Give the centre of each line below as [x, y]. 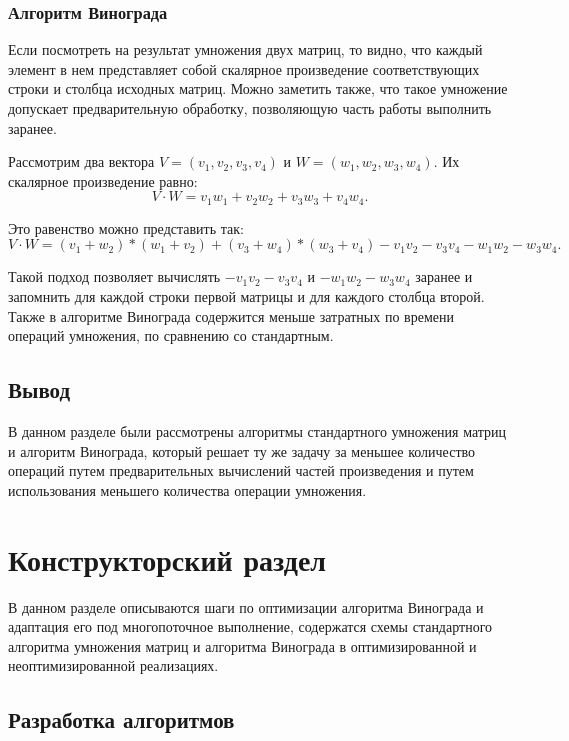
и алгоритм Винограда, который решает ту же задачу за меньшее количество [242, 450]
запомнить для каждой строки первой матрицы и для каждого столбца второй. [246, 296]
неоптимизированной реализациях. [113, 665]
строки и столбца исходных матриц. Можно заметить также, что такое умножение [258, 88]
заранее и [444, 276]
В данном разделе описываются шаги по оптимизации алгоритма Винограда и [246, 606]
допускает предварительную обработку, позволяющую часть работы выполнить [250, 108]
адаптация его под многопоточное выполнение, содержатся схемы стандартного [250, 626]
